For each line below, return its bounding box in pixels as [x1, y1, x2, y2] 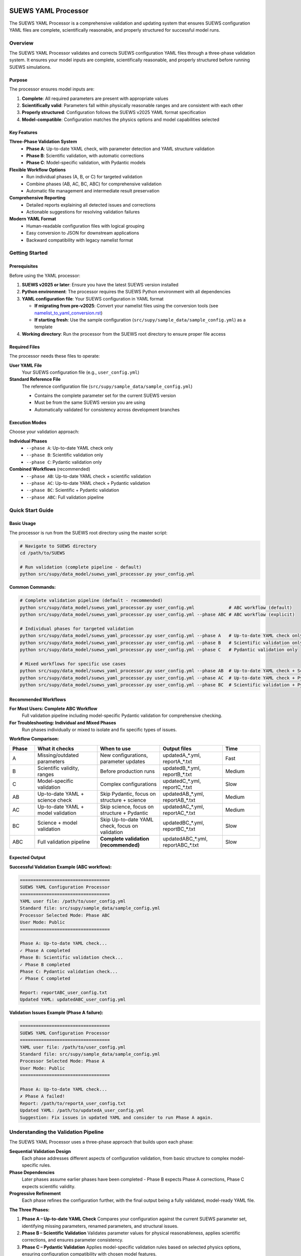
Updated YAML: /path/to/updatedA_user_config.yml [20, 1108, 144, 1113]
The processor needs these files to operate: [9, 353, 100, 359]
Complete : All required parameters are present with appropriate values [22, 95, 169, 101]
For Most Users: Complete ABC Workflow [9, 705, 98, 711]
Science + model [37, 819, 78, 826]
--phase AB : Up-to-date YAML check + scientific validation [26, 473, 152, 479]
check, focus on [100, 822, 138, 829]
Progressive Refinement [9, 1190, 61, 1196]
